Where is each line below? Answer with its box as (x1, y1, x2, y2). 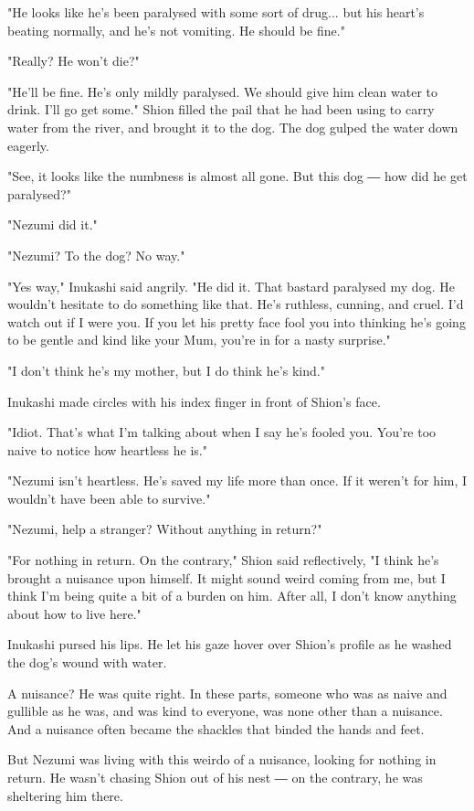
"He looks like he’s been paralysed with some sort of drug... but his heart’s (7, 3, 425, 21)
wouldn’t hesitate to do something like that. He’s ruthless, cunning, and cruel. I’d (7, 294, 464, 314)
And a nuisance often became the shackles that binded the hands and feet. (7, 719, 425, 738)
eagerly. (7, 135, 49, 155)
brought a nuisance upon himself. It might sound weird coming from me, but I (7, 568, 446, 587)
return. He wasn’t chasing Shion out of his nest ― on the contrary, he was (7, 768, 423, 786)
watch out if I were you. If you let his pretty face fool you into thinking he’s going (7, 312, 466, 331)
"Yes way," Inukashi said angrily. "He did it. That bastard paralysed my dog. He (7, 276, 455, 295)
